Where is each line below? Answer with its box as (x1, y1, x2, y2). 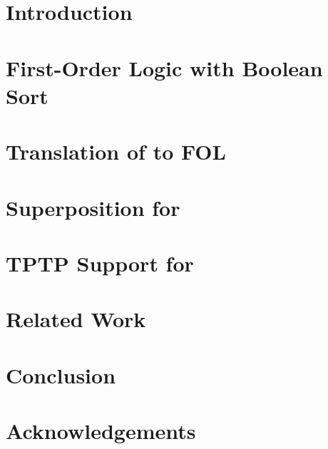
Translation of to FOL (6, 137, 226, 166)
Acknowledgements (6, 416, 196, 445)
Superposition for (6, 192, 180, 222)
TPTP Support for (6, 248, 194, 277)
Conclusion (6, 360, 116, 389)
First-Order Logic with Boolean (6, 53, 323, 82)
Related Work (6, 304, 146, 334)
